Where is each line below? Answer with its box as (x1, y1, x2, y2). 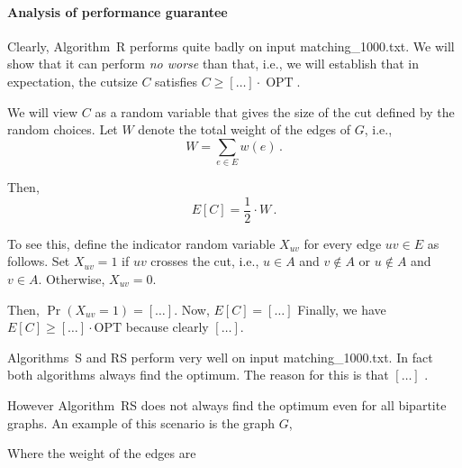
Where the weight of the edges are (7, 444, 196, 463)
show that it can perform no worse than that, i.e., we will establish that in (7, 54, 419, 73)
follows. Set (7, 252, 70, 271)
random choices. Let (7, 120, 118, 139)
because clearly (125, 317, 209, 336)
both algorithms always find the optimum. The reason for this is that (7, 365, 389, 384)
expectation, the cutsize (7, 71, 138, 90)
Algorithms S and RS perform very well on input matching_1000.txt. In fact (7, 347, 433, 366)
